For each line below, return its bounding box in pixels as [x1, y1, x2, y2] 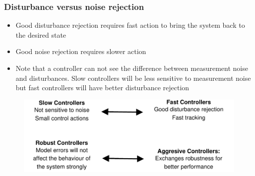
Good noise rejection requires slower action [15, 46, 146, 57]
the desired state [15, 29, 66, 40]
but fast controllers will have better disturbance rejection [15, 82, 190, 93]
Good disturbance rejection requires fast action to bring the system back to [15, 20, 245, 30]
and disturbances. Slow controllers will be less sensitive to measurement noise [15, 72, 251, 83]
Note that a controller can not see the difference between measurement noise [15, 63, 248, 73]
